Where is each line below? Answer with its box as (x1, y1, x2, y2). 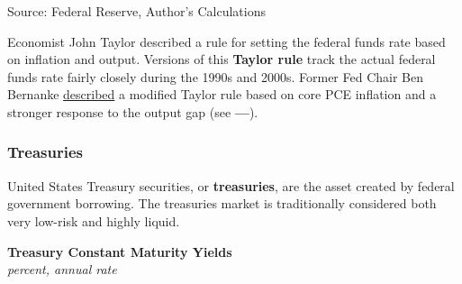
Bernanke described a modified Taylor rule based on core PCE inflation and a (7, 85, 437, 104)
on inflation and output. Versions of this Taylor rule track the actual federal (7, 50, 436, 69)
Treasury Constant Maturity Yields (7, 242, 232, 261)
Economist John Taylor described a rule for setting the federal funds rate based (7, 32, 446, 50)
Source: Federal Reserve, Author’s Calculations (7, 2, 266, 20)
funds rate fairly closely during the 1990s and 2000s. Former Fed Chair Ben (7, 67, 423, 86)
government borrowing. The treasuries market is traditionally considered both (7, 194, 437, 213)
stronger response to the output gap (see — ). (7, 102, 258, 121)
